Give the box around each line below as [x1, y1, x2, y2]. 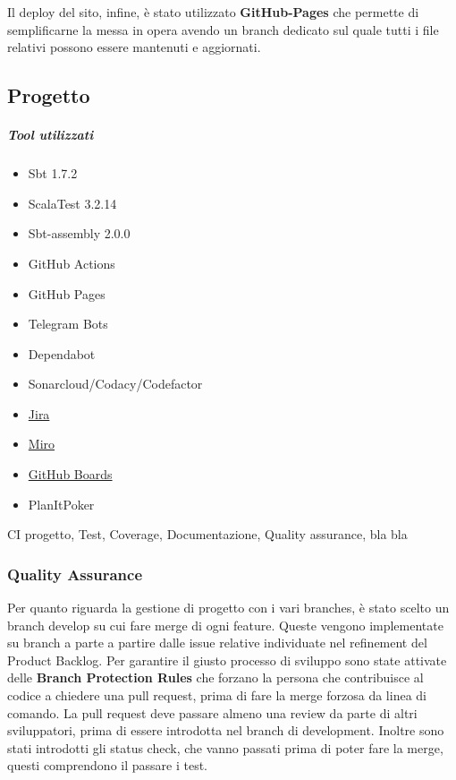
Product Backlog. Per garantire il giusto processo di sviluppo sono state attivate [7, 650, 447, 669]
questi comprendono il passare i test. [7, 756, 207, 775]
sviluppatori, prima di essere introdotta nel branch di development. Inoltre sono [7, 721, 444, 740]
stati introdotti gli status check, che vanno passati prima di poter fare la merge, [7, 738, 443, 757]
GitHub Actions [28, 253, 115, 272]
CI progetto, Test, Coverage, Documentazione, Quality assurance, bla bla [7, 525, 408, 544]
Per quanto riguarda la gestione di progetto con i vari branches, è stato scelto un [7, 598, 450, 617]
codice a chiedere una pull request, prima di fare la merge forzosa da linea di [7, 686, 426, 705]
